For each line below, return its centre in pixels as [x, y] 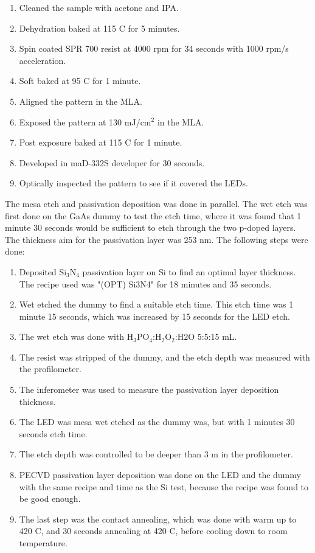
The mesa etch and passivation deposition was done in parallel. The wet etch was [156, 203]
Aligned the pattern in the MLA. [81, 101]
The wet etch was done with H [76, 336]
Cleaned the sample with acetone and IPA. [99, 7]
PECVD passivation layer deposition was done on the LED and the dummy [160, 475]
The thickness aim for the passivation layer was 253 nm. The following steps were [157, 239]
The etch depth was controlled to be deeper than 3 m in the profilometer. [156, 454]
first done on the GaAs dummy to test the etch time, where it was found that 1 [153, 215]
